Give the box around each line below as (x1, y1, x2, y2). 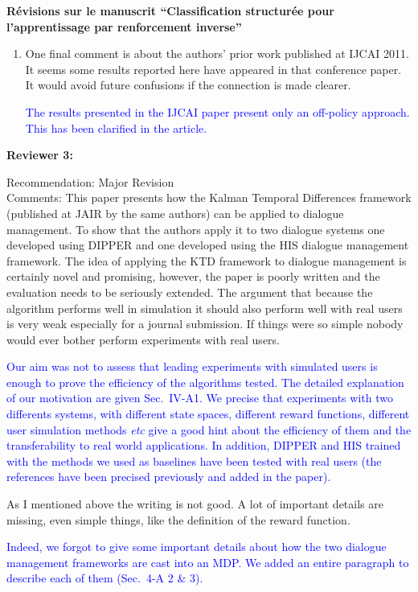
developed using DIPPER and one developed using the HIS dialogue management (6, 236, 409, 253)
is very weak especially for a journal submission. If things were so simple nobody (6, 315, 404, 332)
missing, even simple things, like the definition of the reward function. (6, 511, 350, 528)
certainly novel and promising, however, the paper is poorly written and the (6, 268, 380, 285)
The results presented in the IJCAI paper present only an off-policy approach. (25, 103, 410, 120)
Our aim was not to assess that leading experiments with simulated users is (6, 358, 378, 375)
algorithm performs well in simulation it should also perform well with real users (6, 299, 403, 316)
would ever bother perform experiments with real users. (6, 331, 281, 347)
